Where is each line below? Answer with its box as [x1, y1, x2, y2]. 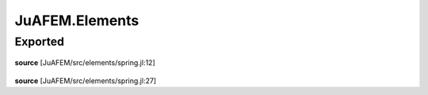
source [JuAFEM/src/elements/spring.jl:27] [14, 75, 157, 86]
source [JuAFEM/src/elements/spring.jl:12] [14, 58, 156, 68]
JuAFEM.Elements [14, 12, 139, 29]
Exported [14, 35, 65, 49]
